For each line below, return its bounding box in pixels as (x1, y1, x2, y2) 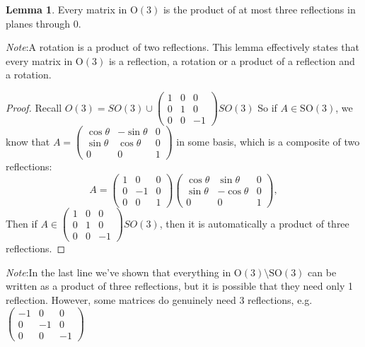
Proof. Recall (6, 100, 62, 114)
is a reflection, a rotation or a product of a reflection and (108, 53, 355, 68)
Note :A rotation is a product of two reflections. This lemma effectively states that (6, 40, 360, 54)
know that (6, 134, 50, 148)
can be (308, 264, 337, 279)
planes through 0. (6, 16, 81, 30)
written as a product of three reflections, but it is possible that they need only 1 (6, 278, 353, 293)
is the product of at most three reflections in (163, 2, 356, 16)
